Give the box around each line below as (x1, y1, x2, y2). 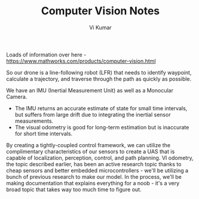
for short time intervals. (14, 130, 73, 137)
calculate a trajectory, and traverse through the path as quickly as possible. (6, 75, 192, 82)
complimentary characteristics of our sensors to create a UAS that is (6, 148, 175, 155)
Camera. (6, 93, 27, 100)
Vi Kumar (89, 24, 112, 31)
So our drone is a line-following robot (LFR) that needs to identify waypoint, (6, 69, 192, 76)
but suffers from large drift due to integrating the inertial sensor (14, 111, 172, 118)
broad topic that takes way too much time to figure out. (6, 186, 142, 193)
